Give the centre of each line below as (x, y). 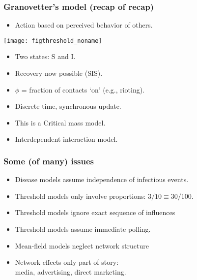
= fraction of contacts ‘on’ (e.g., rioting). (83, 89)
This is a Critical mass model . (60, 122)
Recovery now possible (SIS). (59, 73)
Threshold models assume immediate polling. (83, 229)
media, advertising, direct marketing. (70, 271)
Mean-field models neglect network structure (82, 245)
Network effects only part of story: (67, 262)
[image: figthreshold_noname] (53, 41)
